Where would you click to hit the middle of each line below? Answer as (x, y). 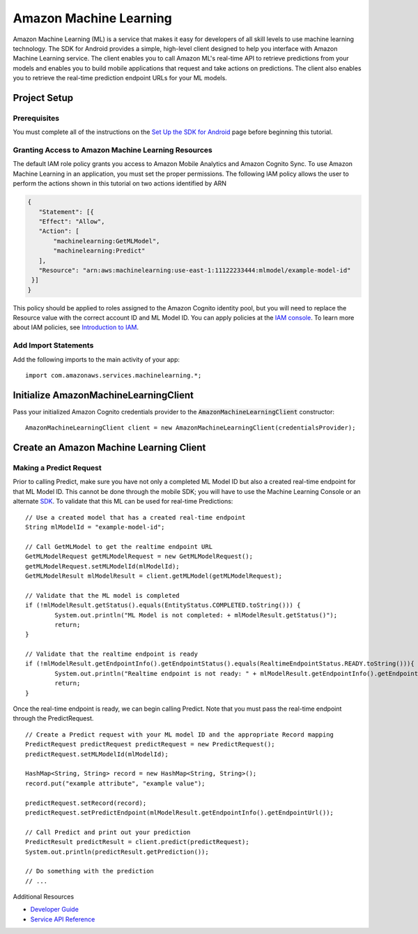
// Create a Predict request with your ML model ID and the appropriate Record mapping (180, 735)
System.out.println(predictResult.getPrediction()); (117, 852)
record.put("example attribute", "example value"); (115, 783)
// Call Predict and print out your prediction (108, 832)
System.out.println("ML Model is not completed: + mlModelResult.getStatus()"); (196, 615)
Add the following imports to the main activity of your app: (96, 359)
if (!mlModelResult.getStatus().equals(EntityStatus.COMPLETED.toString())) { (163, 605)
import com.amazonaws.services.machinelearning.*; (114, 375)
